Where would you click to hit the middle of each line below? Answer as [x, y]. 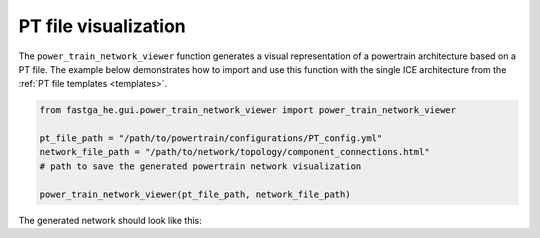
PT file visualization [102, 26]
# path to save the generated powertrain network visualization [200, 166]
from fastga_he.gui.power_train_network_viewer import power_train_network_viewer [248, 110]
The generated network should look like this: [110, 220]
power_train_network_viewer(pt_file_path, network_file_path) [195, 194]
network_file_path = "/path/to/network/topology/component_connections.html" [234, 152]
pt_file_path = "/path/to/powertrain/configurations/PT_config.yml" [211, 138]
